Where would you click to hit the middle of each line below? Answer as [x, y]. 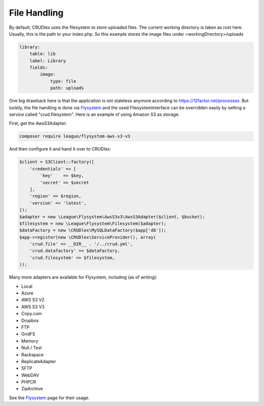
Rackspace [33, 355]
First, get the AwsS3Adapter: [38, 123]
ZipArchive [32, 389]
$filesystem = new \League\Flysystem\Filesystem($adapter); [93, 223]
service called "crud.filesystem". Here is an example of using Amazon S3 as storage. [94, 114]
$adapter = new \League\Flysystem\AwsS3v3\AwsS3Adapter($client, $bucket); [112, 217]
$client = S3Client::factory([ [57, 162]
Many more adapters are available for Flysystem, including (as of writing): [83, 277]
